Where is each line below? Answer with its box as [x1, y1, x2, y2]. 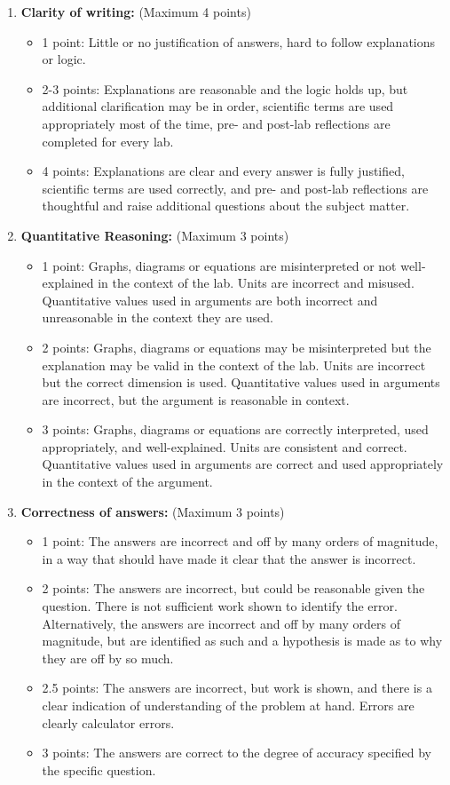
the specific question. [42, 760, 156, 779]
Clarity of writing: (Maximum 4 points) [20, 3, 251, 20]
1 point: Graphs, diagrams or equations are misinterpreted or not [42, 256, 397, 274]
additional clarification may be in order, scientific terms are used [42, 97, 394, 115]
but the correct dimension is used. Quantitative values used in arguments [42, 373, 440, 392]
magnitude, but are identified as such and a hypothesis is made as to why [42, 631, 443, 650]
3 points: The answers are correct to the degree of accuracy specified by [42, 743, 431, 762]
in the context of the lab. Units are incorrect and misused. [98, 274, 414, 292]
